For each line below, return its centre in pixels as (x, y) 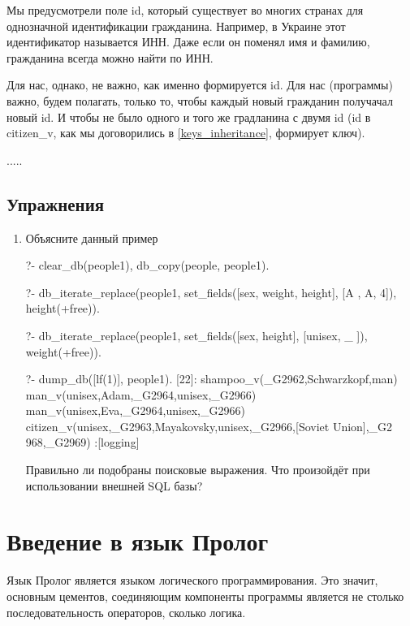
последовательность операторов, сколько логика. (126, 612)
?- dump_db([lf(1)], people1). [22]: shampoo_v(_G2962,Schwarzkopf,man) (211, 379)
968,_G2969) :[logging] (82, 442)
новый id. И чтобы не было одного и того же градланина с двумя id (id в (189, 117)
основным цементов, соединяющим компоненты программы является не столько (205, 596)
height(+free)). (63, 308)
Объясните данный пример (92, 237)
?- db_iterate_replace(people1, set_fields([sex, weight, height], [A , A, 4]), (211, 292)
